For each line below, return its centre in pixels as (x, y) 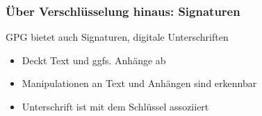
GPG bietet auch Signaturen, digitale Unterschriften (117, 37)
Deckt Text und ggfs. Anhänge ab (94, 60)
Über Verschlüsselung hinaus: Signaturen (123, 11)
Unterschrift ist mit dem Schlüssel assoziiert (115, 106)
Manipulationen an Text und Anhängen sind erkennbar (139, 83)
